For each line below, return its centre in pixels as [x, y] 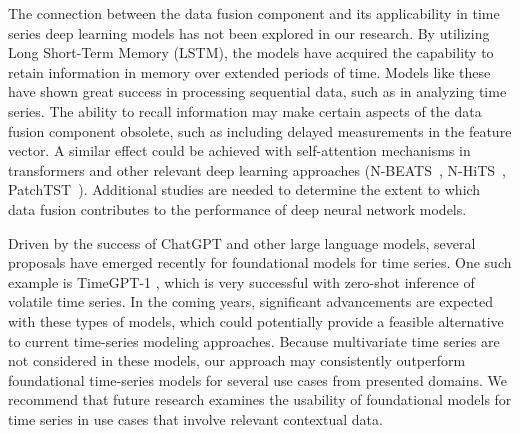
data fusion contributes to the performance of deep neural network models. [237, 208]
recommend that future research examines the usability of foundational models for [260, 399]
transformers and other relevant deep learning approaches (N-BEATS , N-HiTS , [257, 169]
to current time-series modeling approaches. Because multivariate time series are [254, 340]
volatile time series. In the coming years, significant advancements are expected [250, 301]
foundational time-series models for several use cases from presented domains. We [257, 379]
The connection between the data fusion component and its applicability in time [254, 13]
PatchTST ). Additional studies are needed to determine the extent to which [244, 189]
